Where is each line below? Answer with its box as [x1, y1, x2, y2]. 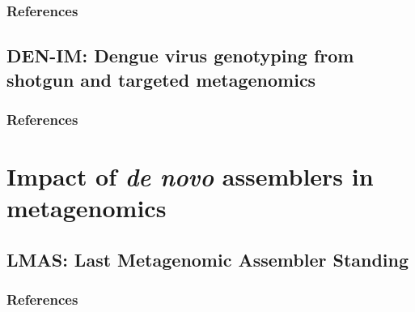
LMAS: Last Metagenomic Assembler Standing [6, 246, 409, 271]
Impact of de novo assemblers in [6, 160, 374, 194]
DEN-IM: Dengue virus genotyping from [6, 43, 354, 68]
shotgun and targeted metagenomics [6, 66, 316, 92]
